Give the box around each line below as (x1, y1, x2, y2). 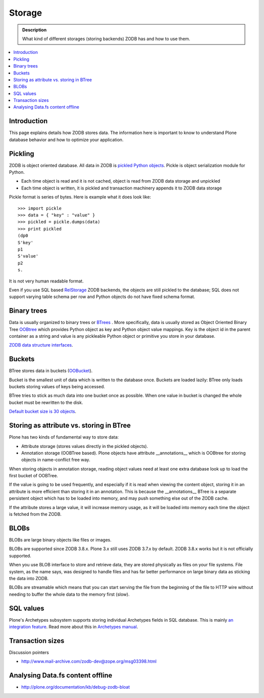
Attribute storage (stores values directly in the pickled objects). (21, 443, 149, 449)
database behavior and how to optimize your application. (9, 137, 124, 142)
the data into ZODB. (9, 575, 49, 581)
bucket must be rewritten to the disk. (9, 399, 83, 405)
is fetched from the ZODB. (9, 512, 62, 517)
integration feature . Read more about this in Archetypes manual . (9, 624, 138, 629)
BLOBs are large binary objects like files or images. (9, 536, 112, 543)
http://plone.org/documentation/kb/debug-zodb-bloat (21, 684, 130, 690)
